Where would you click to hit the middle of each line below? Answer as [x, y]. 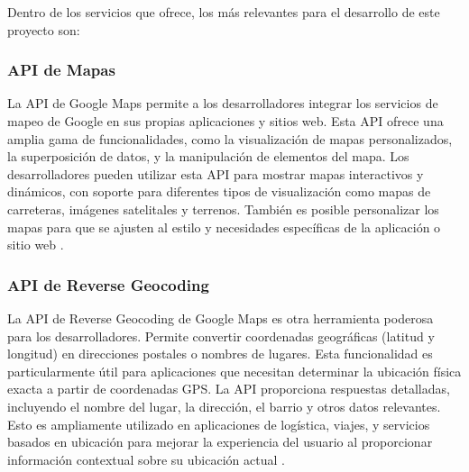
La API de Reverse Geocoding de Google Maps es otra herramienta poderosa [221, 318]
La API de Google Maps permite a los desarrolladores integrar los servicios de [223, 103]
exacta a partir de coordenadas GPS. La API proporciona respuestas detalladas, [229, 389]
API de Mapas [61, 70]
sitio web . [36, 245]
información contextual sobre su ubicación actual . [146, 459]
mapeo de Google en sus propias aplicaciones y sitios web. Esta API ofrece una [225, 121]
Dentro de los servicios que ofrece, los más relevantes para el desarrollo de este [224, 12]
